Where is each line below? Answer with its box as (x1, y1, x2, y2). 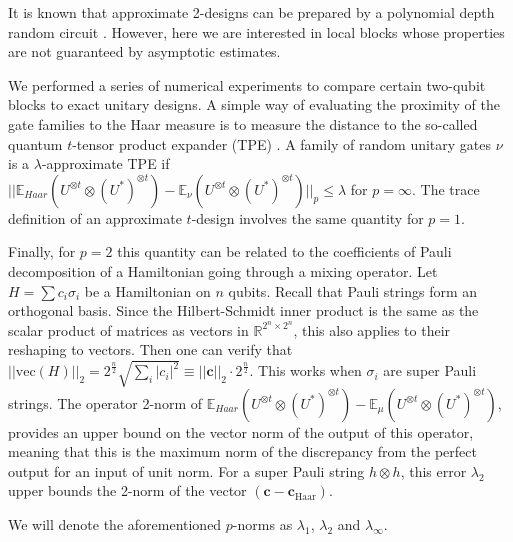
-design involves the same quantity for (191, 207, 424, 228)
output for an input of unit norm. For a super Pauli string (8, 460, 365, 481)
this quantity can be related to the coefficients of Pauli (117, 241, 452, 262)
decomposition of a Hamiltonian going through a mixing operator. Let (8, 260, 438, 281)
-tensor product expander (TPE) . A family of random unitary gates (72, 133, 492, 154)
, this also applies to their (293, 319, 451, 340)
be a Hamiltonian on (84, 280, 211, 301)
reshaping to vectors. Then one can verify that (8, 339, 293, 360)
